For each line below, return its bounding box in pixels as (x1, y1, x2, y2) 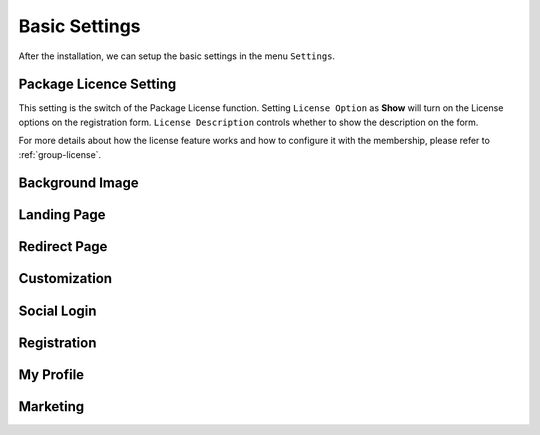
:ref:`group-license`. (18, 148, 102, 160)
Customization (18, 270, 113, 287)
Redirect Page (18, 238, 108, 255)
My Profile (18, 366, 85, 383)
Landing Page (18, 206, 106, 224)
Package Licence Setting (18, 76, 177, 93)
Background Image (18, 175, 139, 192)
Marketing (18, 398, 85, 415)
